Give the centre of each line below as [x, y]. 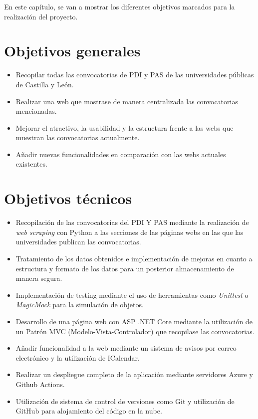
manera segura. [39, 278]
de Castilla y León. [45, 84]
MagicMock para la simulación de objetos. [80, 305]
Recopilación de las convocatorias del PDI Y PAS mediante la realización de [132, 222]
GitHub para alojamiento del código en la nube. [89, 411]
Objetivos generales [72, 51]
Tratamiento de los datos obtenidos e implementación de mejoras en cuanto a [134, 258]
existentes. [31, 164]
